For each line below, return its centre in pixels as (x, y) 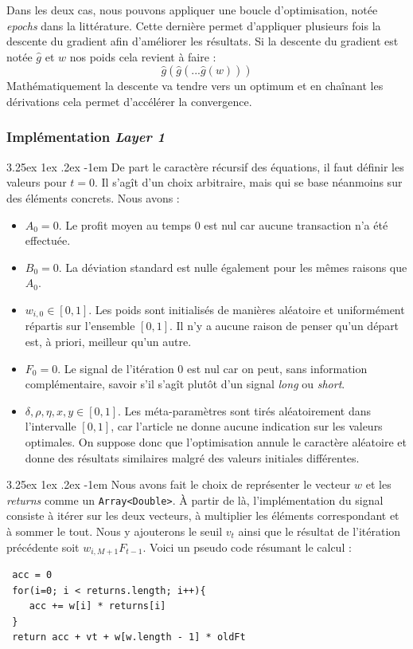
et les (378, 484)
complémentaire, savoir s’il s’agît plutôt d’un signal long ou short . (185, 384)
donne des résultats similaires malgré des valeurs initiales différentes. (192, 457)
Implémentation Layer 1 (86, 137)
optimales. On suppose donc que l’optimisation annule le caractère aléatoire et (216, 441)
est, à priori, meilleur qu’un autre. (108, 341)
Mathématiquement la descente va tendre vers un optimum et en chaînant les (195, 86)
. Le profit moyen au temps (125, 224)
